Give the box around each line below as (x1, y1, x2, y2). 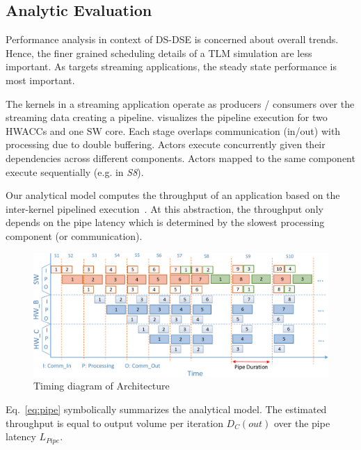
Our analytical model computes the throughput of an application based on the (6, 188, 340, 202)
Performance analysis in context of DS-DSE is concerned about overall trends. (6, 32, 339, 47)
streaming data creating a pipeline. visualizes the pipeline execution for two (6, 110, 328, 124)
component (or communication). (6, 228, 143, 243)
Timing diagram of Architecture (33, 378, 170, 393)
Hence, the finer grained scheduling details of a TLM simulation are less (6, 45, 312, 60)
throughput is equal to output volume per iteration (6, 415, 223, 430)
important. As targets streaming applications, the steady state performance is (6, 59, 337, 74)
